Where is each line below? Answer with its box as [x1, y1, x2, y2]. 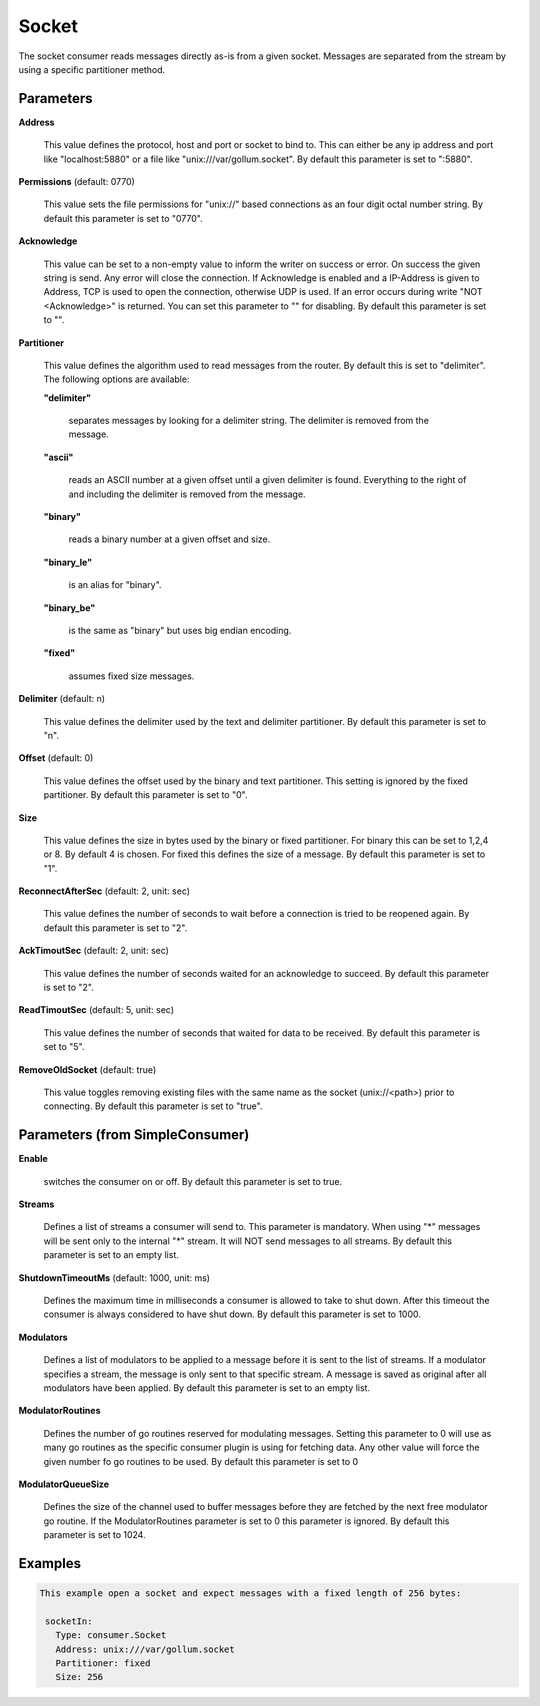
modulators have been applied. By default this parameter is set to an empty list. [43, 1381, 370, 1394]
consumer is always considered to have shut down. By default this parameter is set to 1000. [43, 1308, 422, 1320]
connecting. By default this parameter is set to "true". [43, 1100, 263, 1112]
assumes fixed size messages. [68, 670, 195, 682]
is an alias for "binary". [68, 579, 162, 591]
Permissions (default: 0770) [18, 176, 135, 188]
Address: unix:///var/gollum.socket [55, 1643, 235, 1655]
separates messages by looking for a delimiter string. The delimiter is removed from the [68, 415, 430, 427]
